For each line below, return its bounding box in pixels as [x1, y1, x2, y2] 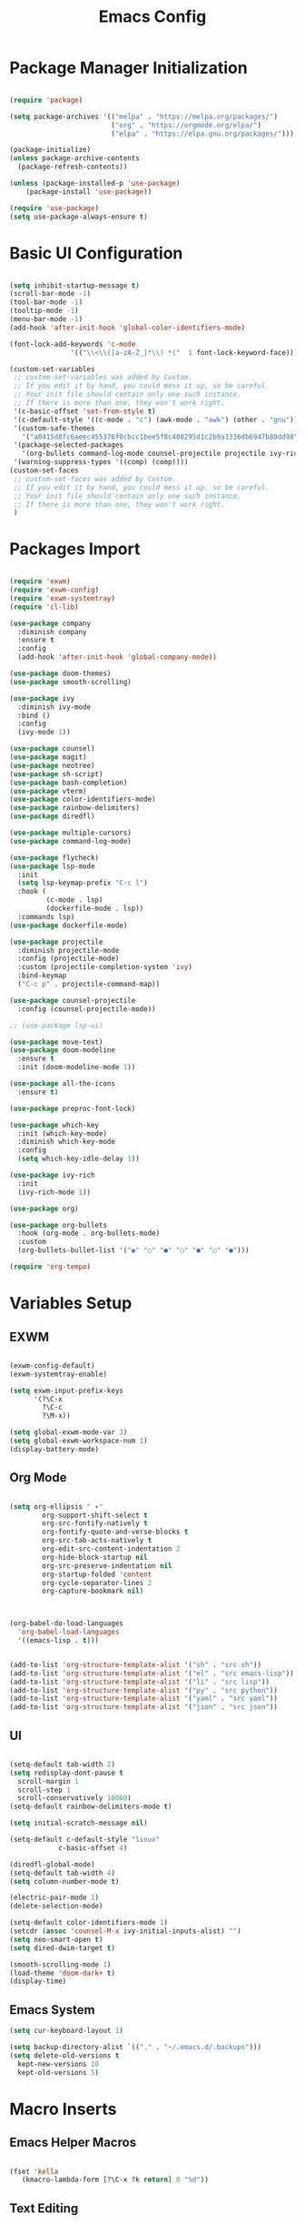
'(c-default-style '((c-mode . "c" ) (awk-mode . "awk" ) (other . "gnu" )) [13, 415, 299, 424]
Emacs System [9, 2002, 95, 2018]
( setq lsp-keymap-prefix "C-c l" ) [17, 878, 148, 888]
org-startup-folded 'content [42, 1570, 152, 1579]
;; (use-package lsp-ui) [9, 1021, 103, 1030]
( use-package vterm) [9, 786, 88, 795]
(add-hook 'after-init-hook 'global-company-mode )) [17, 652, 218, 662]
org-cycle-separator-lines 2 [42, 1578, 152, 1587]
